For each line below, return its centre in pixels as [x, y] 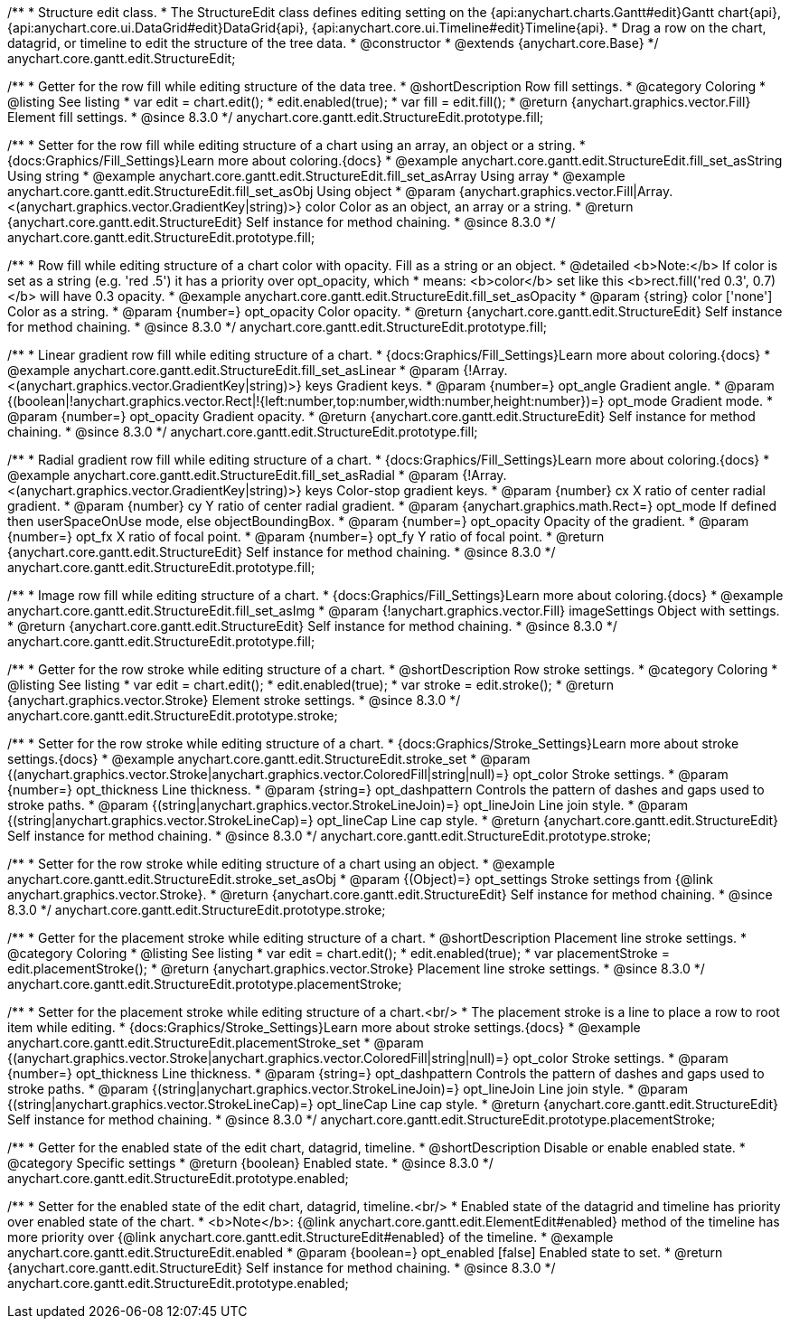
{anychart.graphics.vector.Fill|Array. [566, 191]
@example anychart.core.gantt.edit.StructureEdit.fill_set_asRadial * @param [233, 475]
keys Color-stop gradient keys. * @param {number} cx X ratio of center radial [535, 490]
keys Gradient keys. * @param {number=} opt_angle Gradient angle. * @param [540, 386]
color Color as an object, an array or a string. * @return [469, 207]
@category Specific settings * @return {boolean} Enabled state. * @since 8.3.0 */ [250, 1163]
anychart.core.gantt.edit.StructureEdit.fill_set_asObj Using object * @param [231, 191]
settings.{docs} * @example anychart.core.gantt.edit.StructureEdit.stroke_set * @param [269, 759]
